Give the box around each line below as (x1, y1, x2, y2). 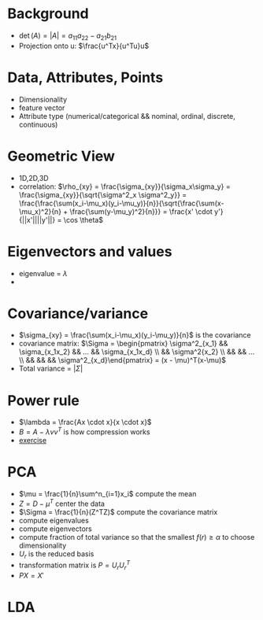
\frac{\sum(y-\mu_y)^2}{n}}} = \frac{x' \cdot (69, 206, 213, 216)
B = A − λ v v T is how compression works (18, 426, 150, 437)
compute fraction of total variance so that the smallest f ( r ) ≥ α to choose (18, 532, 255, 541)
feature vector (18, 103, 65, 113)
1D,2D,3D (18, 173, 49, 183)
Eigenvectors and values (7, 242, 172, 260)
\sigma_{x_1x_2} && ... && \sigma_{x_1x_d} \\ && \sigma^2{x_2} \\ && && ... (18, 347, 255, 356)
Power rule (7, 391, 80, 409)
